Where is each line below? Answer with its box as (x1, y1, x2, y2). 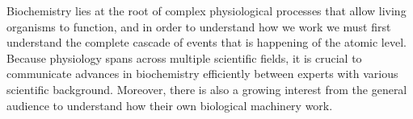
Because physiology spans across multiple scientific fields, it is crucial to (6, 49, 362, 66)
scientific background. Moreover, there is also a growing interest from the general (6, 80, 407, 97)
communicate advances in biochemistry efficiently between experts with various (6, 65, 398, 82)
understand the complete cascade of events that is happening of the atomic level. (6, 34, 407, 51)
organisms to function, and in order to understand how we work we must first (6, 18, 391, 35)
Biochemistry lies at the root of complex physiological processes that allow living (6, 2, 407, 18)
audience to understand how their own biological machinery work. (6, 96, 333, 113)
